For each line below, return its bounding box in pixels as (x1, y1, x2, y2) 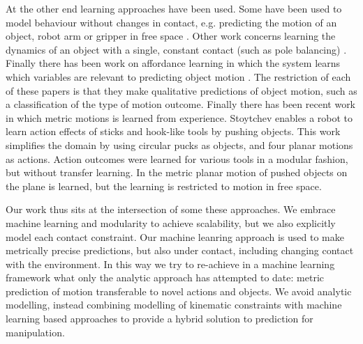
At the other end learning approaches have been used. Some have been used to (6, 1, 342, 15)
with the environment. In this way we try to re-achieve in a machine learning (6, 256, 335, 271)
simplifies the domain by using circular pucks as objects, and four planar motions (6, 137, 353, 152)
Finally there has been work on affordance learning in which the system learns (6, 56, 341, 70)
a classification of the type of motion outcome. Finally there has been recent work (6, 97, 356, 111)
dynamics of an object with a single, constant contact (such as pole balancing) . (6, 42, 347, 56)
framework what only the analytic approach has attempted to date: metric (6, 270, 325, 285)
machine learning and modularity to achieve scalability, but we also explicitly (6, 215, 336, 230)
